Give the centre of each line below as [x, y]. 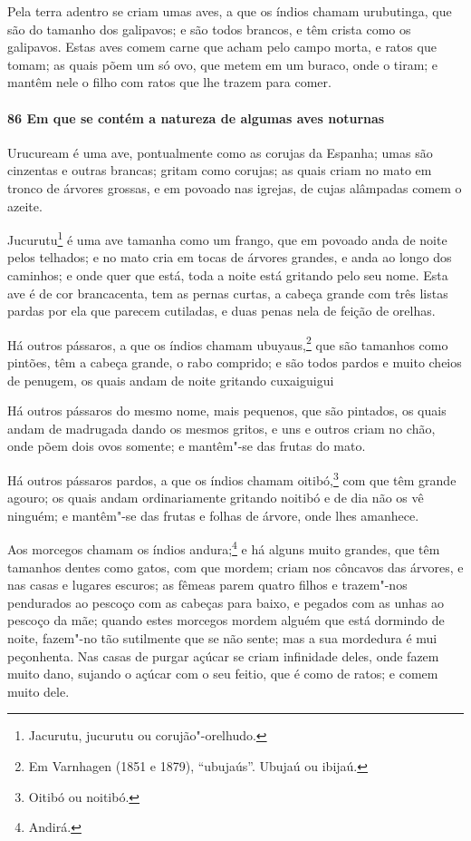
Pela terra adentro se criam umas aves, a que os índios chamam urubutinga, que [230, 11]
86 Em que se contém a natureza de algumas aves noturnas [196, 117]
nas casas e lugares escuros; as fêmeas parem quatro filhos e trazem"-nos [207, 585]
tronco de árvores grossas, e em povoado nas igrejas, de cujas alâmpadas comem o [235, 187]
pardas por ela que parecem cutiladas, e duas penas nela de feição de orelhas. [221, 311]
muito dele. [38, 691]
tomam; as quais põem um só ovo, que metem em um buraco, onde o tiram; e [223, 64]
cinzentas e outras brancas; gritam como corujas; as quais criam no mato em [220, 170]
